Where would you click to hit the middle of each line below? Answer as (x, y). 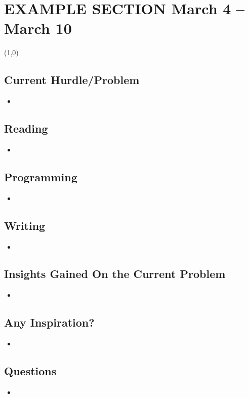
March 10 (38, 28)
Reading (26, 128)
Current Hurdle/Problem (72, 80)
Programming (41, 176)
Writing (25, 225)
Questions (30, 371)
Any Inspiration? (49, 322)
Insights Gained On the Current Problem (115, 274)
